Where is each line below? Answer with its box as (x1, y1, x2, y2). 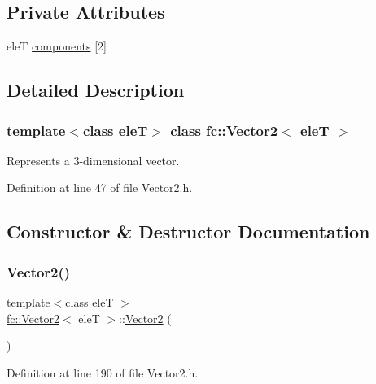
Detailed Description (7, 77, 185, 103)
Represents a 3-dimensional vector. (7, 151, 180, 168)
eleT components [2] (7, 37, 107, 55)
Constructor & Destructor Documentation (7, 219, 370, 244)
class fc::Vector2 (170, 120, 278, 140)
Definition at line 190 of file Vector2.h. (7, 364, 199, 381)
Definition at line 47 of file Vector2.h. (7, 179, 193, 196)
